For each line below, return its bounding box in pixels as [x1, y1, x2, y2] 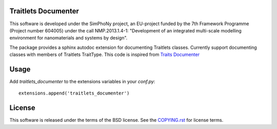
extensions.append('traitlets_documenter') [18, 90, 130, 96]
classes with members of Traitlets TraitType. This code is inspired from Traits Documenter [9, 51, 200, 58]
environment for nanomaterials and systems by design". [9, 35, 128, 41]
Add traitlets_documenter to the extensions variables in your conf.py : [9, 78, 155, 84]
